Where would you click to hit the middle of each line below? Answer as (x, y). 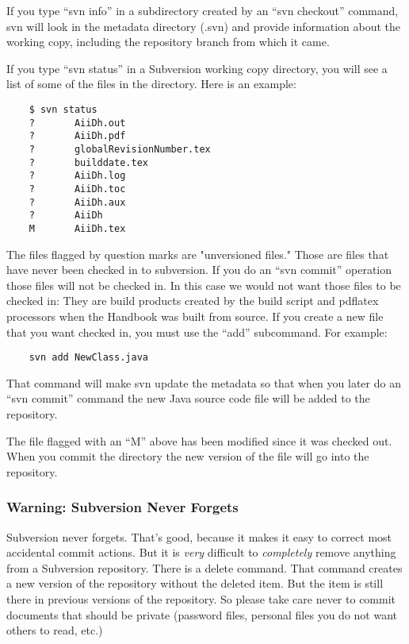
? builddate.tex (88, 162)
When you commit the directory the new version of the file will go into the (188, 456)
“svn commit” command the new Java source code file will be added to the (188, 398)
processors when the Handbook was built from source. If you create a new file (195, 316)
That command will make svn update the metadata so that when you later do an (204, 382)
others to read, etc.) (55, 630)
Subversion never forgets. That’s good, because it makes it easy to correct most (199, 536)
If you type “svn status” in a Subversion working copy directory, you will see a (197, 68)
